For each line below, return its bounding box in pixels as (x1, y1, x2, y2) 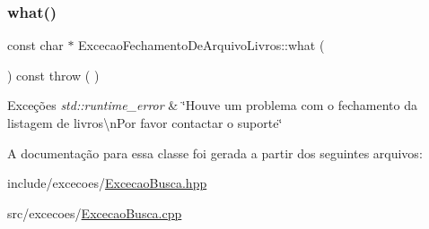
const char (7, 36, 64, 55)
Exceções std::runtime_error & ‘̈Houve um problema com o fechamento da (7, 96, 417, 114)
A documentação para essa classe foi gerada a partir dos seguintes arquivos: (7, 143, 423, 162)
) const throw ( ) (7, 65, 100, 84)
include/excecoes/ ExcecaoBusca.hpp (7, 174, 207, 192)
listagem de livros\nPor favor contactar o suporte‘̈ (7, 114, 283, 131)
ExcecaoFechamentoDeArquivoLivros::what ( (78, 36, 325, 55)
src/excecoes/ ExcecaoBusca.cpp (7, 203, 182, 222)
